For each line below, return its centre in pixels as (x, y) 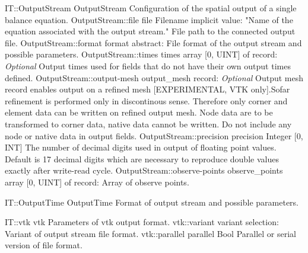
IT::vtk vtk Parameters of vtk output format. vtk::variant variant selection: (142, 222)
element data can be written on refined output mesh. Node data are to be (139, 112)
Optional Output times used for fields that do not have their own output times (148, 65)
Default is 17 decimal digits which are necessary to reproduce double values (142, 158)
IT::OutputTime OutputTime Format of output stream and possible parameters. (152, 202)
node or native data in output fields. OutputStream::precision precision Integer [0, (154, 135)
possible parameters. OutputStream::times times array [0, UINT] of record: (141, 54)
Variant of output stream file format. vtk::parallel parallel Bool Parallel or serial (150, 233)
